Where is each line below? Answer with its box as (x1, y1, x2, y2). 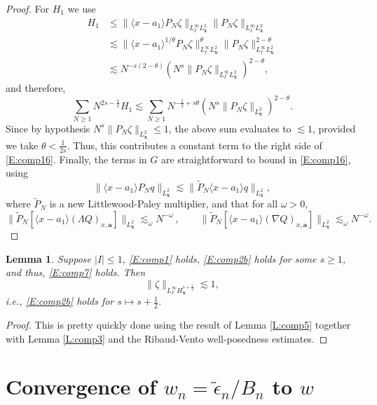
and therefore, (6, 81, 66, 95)
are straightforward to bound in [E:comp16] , (160, 151, 351, 166)
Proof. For (6, 1, 50, 15)
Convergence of (6, 372, 156, 401)
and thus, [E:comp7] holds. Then (6, 265, 146, 280)
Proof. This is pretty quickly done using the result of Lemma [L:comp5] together (6, 317, 351, 331)
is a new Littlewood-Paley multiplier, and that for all (49, 196, 278, 211)
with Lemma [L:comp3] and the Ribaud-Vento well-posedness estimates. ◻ (6, 331, 328, 345)
